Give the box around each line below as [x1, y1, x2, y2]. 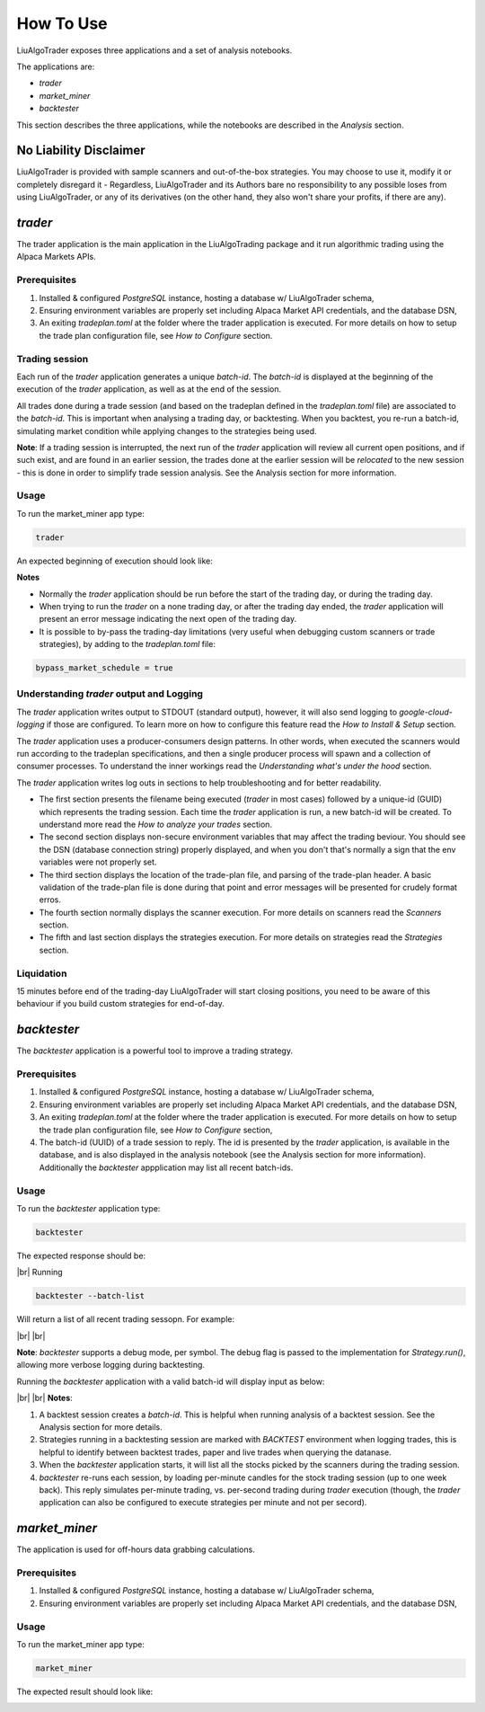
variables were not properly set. [39, 856, 157, 867]
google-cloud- [398, 706, 453, 717]
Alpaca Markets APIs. [16, 252, 96, 262]
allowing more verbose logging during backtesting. [16, 1360, 206, 1370]
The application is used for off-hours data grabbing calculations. [16, 1544, 255, 1555]
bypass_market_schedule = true [35, 663, 174, 673]
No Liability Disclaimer [16, 143, 145, 158]
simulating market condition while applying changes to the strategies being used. [16, 425, 318, 436]
